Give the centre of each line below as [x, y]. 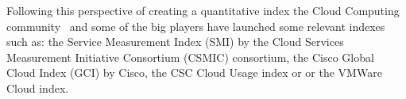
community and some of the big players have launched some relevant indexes [196, 26]
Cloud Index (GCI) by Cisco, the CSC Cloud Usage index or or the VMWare [194, 72]
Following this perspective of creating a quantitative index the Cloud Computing [203, 10]
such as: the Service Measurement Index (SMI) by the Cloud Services [175, 42]
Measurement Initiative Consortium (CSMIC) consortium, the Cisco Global [190, 57]
